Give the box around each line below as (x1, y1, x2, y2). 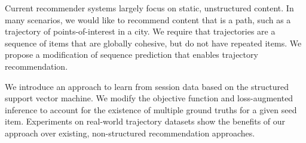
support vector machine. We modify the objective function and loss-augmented (5, 92, 293, 104)
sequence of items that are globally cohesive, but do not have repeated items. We (5, 36, 302, 49)
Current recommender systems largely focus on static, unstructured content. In (5, 2, 294, 14)
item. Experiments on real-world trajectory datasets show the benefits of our (5, 115, 286, 128)
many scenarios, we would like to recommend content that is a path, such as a (5, 13, 291, 26)
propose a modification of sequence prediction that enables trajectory (5, 48, 258, 61)
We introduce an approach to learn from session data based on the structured (5, 80, 289, 92)
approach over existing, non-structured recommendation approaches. (5, 126, 255, 139)
